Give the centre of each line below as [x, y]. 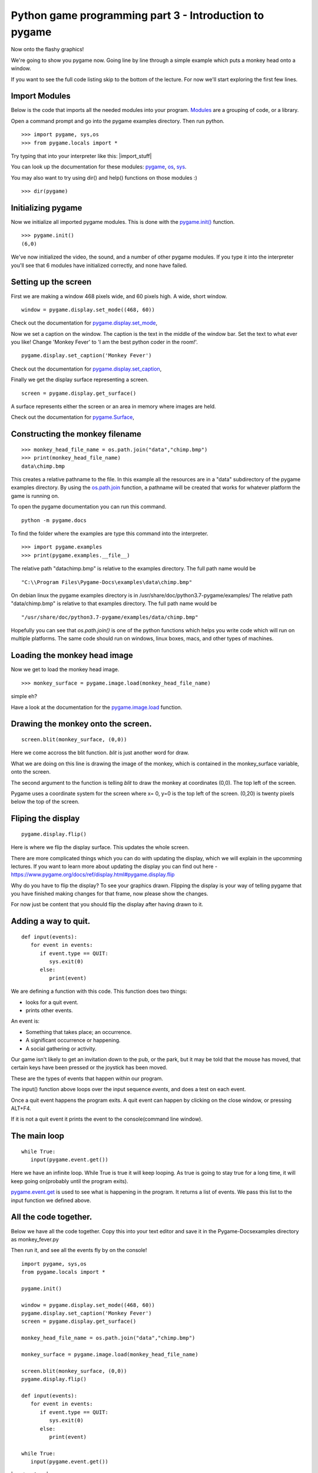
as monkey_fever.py [35, 1239]
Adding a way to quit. [51, 921]
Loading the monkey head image [72, 655]
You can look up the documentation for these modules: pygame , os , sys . [99, 167]
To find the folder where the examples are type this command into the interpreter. [110, 533]
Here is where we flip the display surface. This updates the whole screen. [100, 847]
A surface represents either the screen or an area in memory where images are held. [113, 407]
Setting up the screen [51, 282]
